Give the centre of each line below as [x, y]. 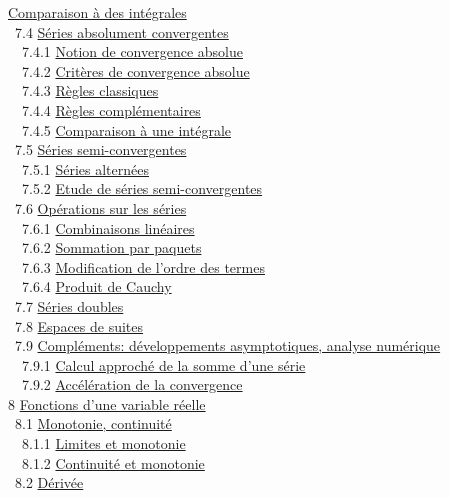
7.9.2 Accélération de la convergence [132, 384]
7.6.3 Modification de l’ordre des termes [143, 266]
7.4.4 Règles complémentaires [111, 109]
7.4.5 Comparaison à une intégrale [126, 129]
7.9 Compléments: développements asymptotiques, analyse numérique [227, 345]
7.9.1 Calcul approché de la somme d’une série [163, 364]
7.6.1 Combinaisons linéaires [108, 227]
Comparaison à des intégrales [97, 12]
